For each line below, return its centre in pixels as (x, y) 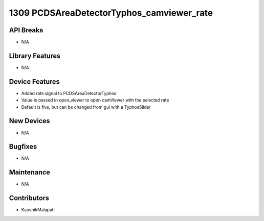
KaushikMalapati (38, 210)
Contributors (29, 198)
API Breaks (26, 30)
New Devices (30, 121)
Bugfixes (23, 147)
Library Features (35, 56)
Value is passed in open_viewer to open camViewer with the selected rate (95, 100)
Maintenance (30, 172)
